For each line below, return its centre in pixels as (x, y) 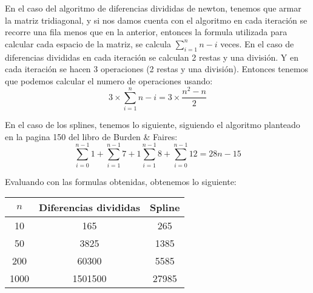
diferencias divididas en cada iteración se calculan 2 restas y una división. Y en (152, 57)
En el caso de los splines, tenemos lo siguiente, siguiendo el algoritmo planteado (153, 125)
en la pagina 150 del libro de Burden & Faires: (91, 136)
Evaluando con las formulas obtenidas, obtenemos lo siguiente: (121, 181)
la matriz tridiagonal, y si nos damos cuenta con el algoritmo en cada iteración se (156, 20)
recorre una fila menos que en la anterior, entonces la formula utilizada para (146, 32)
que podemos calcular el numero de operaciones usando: (109, 80)
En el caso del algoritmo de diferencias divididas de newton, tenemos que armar (153, 8)
